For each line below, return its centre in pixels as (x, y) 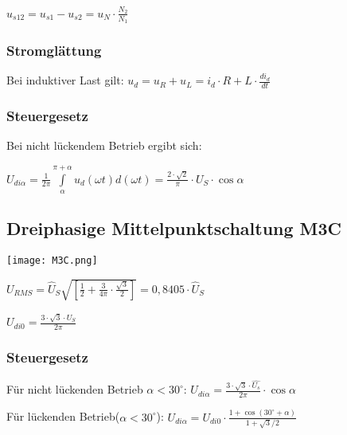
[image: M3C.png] (52, 261)
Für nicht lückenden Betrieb (75, 389)
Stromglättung (54, 50)
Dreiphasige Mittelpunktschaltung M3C (174, 228)
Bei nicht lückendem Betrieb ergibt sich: (104, 145)
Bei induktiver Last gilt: (65, 80)
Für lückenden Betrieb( (63, 416)
